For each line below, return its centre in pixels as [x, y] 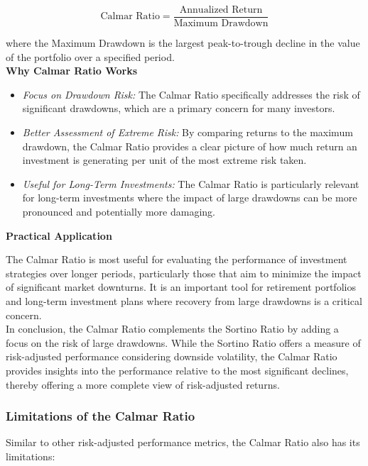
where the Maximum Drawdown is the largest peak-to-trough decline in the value [183, 43]
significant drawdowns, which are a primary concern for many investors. [179, 108]
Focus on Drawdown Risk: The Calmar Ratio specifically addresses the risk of [191, 94]
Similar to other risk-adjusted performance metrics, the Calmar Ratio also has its [183, 442]
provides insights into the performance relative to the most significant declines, [177, 370]
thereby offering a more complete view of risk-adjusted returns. [143, 384]
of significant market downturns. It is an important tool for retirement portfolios [181, 287]
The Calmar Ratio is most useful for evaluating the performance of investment [177, 259]
